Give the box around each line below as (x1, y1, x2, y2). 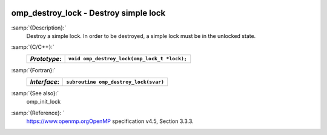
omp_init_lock (26, 98, 61, 105)
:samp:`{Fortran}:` (11, 66, 56, 74)
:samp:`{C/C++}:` (11, 43, 54, 51)
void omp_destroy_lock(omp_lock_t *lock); (68, 55, 187, 62)
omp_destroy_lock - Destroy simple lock (11, 8, 166, 18)
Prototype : (30, 54, 62, 63)
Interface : (30, 78, 60, 86)
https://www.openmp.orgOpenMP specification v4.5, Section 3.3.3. (26, 118, 194, 125)
